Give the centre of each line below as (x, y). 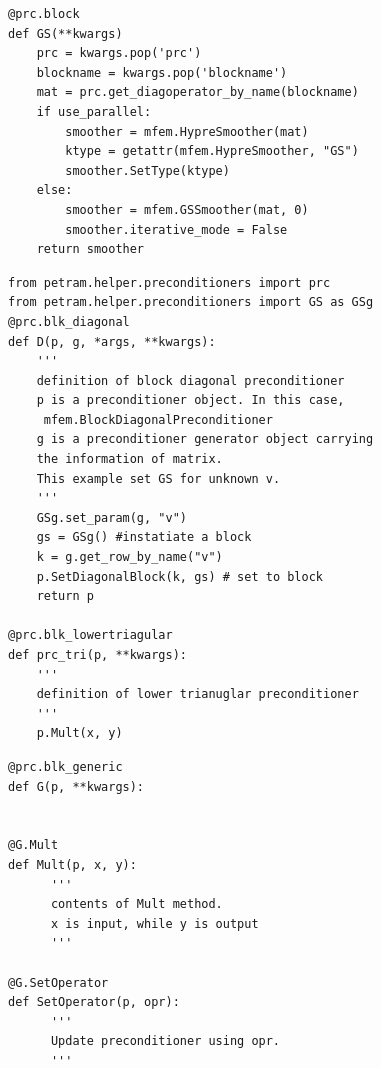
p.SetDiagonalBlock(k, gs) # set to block (179, 576)
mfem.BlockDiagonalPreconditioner (158, 419)
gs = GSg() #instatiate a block (144, 537)
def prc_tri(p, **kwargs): (97, 655)
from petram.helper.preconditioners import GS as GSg (191, 302)
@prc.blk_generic (65, 766)
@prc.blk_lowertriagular (90, 635)
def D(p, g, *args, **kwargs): (112, 341)
